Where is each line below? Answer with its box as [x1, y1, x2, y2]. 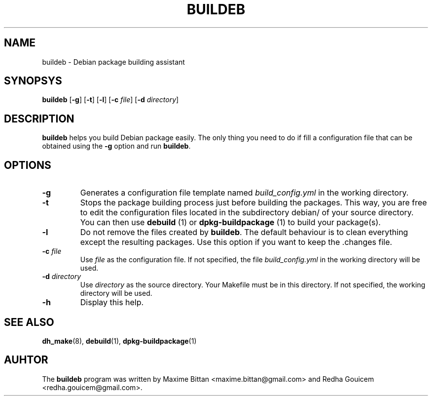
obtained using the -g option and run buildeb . [42, 142, 191, 151]
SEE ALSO [4, 316, 54, 328]
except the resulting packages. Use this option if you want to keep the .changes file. [80, 237, 393, 247]
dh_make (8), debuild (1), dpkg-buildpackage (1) [42, 336, 197, 345]
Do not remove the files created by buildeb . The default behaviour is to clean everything [80, 227, 408, 238]
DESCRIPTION [4, 112, 74, 125]
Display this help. [80, 297, 144, 308]
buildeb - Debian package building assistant [42, 57, 185, 66]
